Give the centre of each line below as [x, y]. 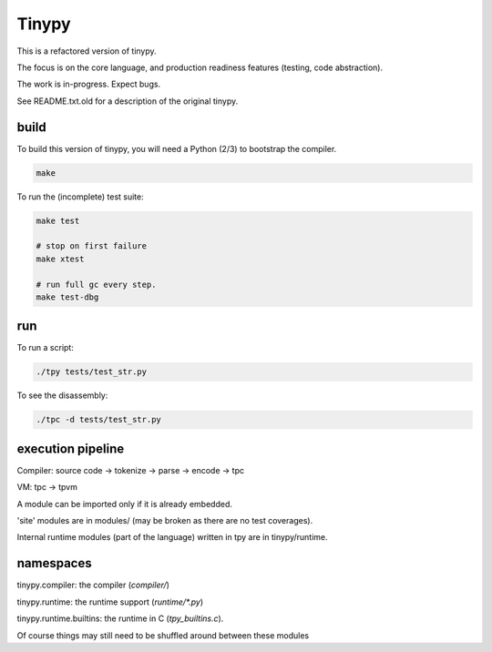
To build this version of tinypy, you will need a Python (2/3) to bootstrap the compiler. [177, 148]
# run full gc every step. [96, 284]
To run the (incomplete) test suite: [81, 197]
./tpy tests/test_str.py [92, 372]
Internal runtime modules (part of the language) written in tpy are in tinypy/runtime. [172, 537]
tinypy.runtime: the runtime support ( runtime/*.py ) [110, 602]
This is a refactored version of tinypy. [87, 51]
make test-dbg [67, 297]
